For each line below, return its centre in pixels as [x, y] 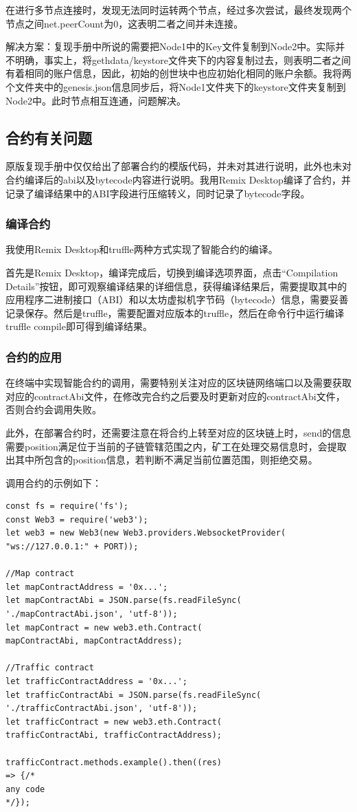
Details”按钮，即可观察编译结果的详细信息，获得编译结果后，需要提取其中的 [176, 286]
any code [25, 789]
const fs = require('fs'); [67, 506]
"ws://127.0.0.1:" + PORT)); [72, 547]
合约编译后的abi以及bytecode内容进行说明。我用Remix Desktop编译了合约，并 [178, 179]
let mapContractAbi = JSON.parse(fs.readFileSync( [124, 601]
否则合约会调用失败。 [54, 409]
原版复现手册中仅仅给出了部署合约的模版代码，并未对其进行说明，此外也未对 [178, 166]
